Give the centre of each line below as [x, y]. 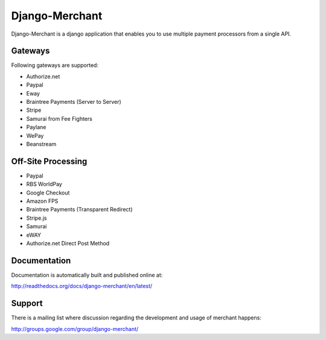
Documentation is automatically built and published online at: [87, 275]
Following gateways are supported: [55, 65]
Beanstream [41, 144]
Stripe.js [37, 218]
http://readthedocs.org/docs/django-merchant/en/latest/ [82, 286]
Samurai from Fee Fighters [59, 118]
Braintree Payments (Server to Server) [74, 102]
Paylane [36, 127]
